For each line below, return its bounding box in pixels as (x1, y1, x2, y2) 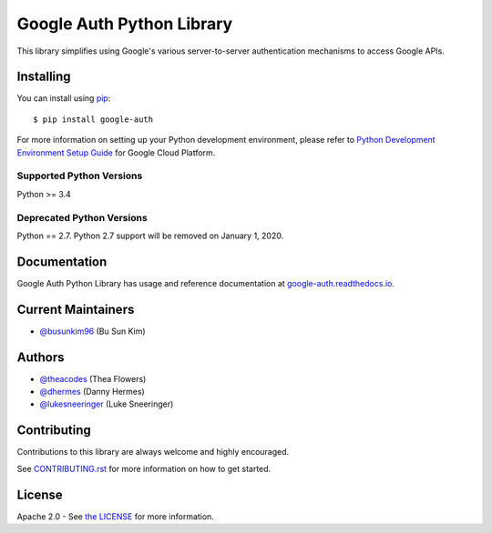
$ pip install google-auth (33, 114, 154, 125)
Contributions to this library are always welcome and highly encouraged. (16, 447, 290, 458)
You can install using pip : (16, 93, 111, 104)
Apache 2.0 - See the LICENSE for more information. (16, 510, 214, 522)
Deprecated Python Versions (16, 211, 148, 224)
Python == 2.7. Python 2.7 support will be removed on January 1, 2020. (16, 230, 284, 241)
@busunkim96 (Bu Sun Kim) (39, 326, 146, 337)
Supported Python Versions (16, 169, 143, 182)
